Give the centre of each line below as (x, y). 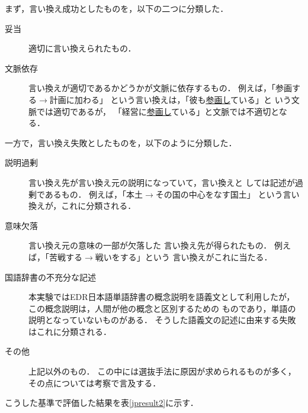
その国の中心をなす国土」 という (219, 194)
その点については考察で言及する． (95, 383)
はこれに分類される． (70, 331)
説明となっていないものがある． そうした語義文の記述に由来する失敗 (162, 320)
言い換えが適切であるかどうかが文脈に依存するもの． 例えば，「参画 (161, 88)
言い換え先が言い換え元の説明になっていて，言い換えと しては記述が (162, 182)
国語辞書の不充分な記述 (50, 277)
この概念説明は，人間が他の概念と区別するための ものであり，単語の (162, 308)
